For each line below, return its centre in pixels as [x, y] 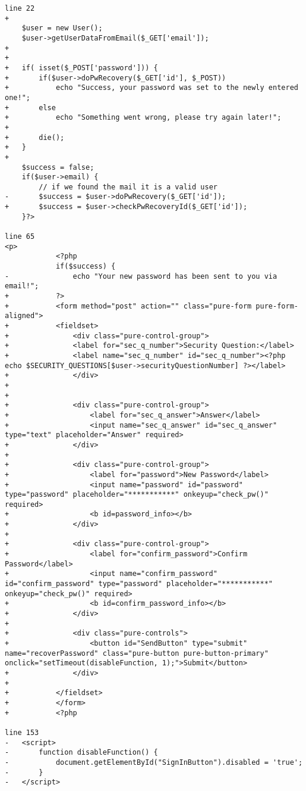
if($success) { [86, 267]
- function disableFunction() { [81, 753]
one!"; [18, 97]
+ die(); [35, 137]
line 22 [20, 8]
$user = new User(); [62, 28]
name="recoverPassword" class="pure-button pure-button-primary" [137, 653]
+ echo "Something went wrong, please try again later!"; [143, 118]
